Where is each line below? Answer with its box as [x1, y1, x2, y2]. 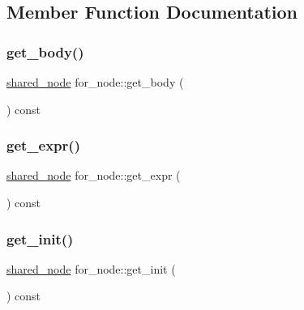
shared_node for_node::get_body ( [6, 74, 184, 90]
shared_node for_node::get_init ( [6, 260, 176, 277]
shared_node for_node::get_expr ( [6, 167, 181, 184]
